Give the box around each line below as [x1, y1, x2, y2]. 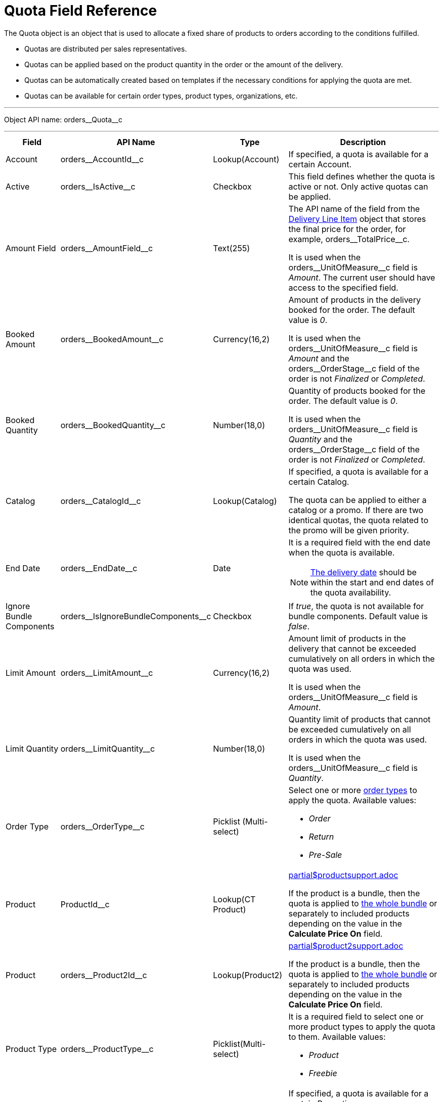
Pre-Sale [308, 849, 342, 860]
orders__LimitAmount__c [60, 667, 153, 678]
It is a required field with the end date [288, 537, 430, 547]
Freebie [308, 1068, 337, 1078]
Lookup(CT [213, 894, 256, 904]
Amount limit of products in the [288, 633, 406, 644]
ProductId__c [60, 899, 110, 909]
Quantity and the [288, 434, 352, 444]
